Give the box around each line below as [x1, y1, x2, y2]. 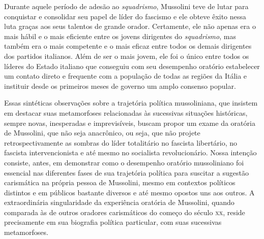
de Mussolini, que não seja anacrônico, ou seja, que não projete [4, 127, 200, 138]
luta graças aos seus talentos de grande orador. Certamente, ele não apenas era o [4, 21, 256, 31]
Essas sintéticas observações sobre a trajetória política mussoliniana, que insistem [4, 97, 258, 108]
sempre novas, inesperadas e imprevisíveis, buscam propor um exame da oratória [4, 117, 255, 128]
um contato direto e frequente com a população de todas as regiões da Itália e [4, 71, 247, 81]
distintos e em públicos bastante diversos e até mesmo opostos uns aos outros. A [4, 187, 255, 197]
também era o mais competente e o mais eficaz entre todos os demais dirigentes [4, 41, 252, 51]
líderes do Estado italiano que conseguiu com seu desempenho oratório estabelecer [4, 60, 260, 71]
